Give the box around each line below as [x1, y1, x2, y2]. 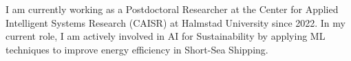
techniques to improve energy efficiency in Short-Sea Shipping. [6, 42, 268, 56]
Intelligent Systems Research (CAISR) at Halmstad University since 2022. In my [6, 15, 345, 29]
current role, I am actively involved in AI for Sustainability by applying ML [6, 29, 326, 43]
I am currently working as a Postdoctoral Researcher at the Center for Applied [6, 2, 339, 16]
